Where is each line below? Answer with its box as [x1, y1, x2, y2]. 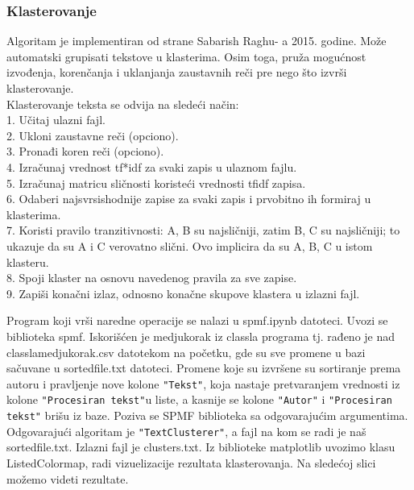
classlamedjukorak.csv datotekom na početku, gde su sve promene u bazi [6, 343, 366, 360]
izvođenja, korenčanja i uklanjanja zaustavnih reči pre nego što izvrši [6, 64, 347, 81]
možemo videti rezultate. [6, 470, 129, 487]
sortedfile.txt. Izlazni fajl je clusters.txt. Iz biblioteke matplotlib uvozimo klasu [6, 438, 395, 455]
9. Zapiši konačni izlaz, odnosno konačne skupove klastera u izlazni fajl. [6, 284, 360, 301]
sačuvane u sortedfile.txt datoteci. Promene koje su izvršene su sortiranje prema [6, 359, 401, 376]
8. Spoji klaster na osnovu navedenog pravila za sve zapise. [6, 269, 297, 286]
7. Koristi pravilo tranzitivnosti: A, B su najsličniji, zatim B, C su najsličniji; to [6, 222, 400, 239]
